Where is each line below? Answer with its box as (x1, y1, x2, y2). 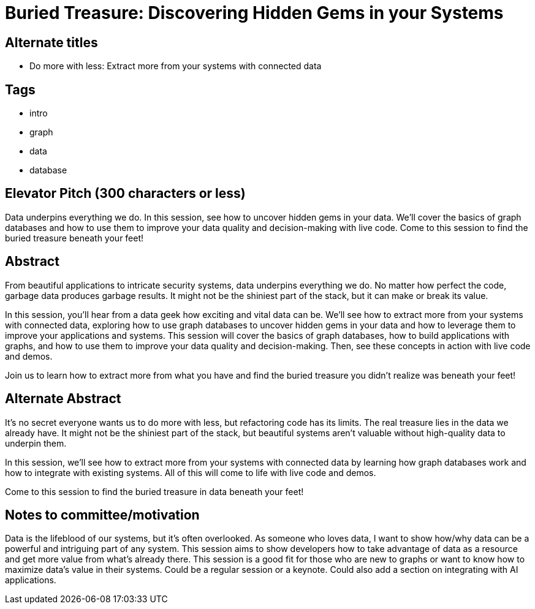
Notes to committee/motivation (5, 507, 200, 523)
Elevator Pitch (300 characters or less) (5, 186, 246, 202)
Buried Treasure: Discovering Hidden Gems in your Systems (5, 2, 504, 23)
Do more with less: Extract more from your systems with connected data (29, 61, 322, 72)
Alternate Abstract (5, 391, 121, 407)
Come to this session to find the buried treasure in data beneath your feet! (5, 486, 304, 497)
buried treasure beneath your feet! (5, 232, 144, 243)
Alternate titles (5, 34, 98, 50)
